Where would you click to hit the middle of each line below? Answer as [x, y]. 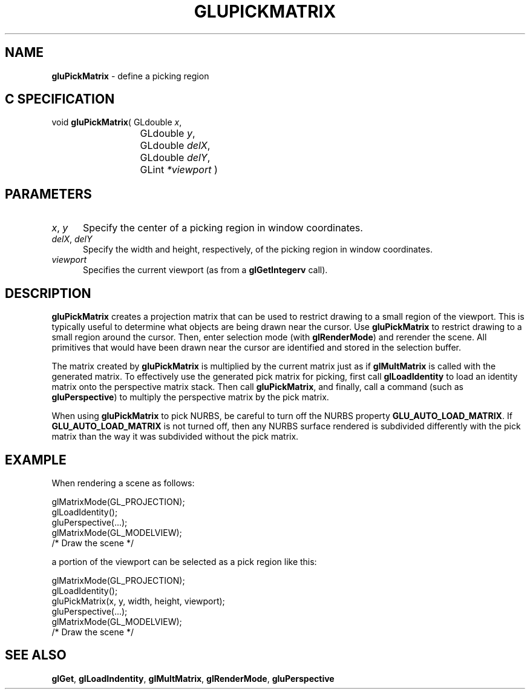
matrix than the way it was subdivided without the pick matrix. [175, 437]
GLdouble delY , [175, 158]
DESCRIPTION [48, 293]
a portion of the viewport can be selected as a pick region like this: [184, 561]
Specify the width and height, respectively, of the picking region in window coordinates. [258, 250]
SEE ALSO [36, 655]
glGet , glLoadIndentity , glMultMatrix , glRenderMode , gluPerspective [193, 678]
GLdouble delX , [175, 146]
